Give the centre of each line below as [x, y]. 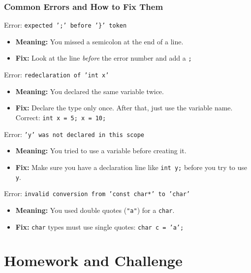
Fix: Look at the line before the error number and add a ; [104, 58]
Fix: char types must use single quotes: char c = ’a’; [100, 226]
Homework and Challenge [93, 260]
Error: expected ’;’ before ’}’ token [65, 25]
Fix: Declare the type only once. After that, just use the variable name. [124, 108]
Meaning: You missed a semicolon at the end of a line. [99, 41]
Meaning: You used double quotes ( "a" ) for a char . [95, 210]
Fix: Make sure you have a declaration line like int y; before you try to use [131, 167]
